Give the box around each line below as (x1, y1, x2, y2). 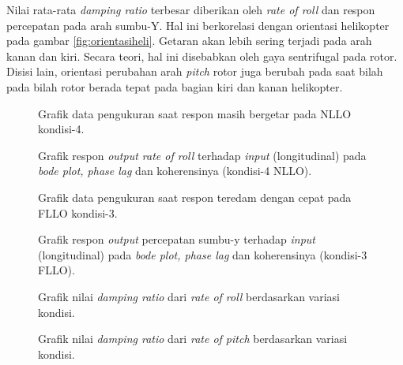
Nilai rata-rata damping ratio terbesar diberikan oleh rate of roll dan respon (6, 2, 375, 17)
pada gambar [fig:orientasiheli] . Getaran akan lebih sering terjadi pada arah (6, 32, 372, 49)
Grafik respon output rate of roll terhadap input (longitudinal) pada (38, 147, 367, 163)
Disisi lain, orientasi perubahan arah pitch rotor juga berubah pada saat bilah (6, 63, 383, 80)
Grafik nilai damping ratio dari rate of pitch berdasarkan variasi (38, 330, 348, 347)
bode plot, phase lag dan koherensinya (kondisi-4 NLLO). (38, 162, 312, 179)
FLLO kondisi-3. (38, 204, 118, 221)
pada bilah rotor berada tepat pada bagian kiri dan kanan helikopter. (6, 78, 343, 95)
